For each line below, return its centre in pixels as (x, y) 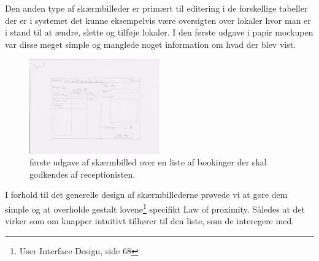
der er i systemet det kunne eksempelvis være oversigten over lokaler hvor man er (158, 20)
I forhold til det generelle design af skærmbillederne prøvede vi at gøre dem (146, 195)
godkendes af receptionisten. (83, 174)
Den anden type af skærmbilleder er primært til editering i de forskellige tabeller (156, 8)
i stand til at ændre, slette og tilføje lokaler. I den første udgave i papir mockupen (159, 32)
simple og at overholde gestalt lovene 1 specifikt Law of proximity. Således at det (155, 208)
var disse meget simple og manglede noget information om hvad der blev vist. (151, 44)
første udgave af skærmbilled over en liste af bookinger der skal (148, 162)
